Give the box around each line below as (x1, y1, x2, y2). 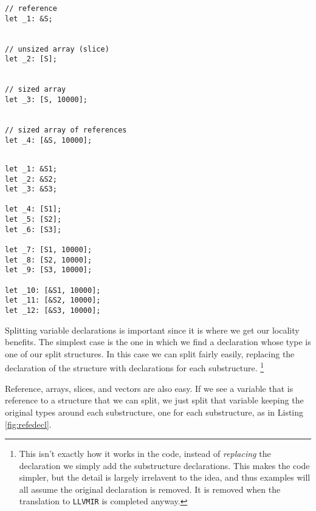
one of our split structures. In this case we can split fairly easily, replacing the (5, 347, 295, 360)
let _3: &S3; (5, 185, 57, 194)
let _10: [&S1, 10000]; (5, 286, 101, 295)
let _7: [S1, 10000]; (5, 245, 92, 255)
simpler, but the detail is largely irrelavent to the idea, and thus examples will (19, 471, 311, 484)
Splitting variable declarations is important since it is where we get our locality (5, 323, 300, 336)
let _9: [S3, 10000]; (5, 266, 92, 275)
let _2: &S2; (5, 174, 57, 183)
